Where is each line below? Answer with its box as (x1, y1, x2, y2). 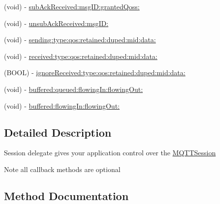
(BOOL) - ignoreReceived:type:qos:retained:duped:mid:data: (4, 67, 186, 78)
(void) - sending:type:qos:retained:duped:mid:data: (4, 34, 156, 45)
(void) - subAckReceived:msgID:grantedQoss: (4, 1, 140, 11)
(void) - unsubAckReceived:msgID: (4, 18, 109, 28)
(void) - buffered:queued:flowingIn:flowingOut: (4, 84, 143, 94)
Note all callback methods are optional (4, 164, 121, 174)
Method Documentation (4, 188, 129, 203)
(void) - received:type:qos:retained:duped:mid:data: (4, 51, 157, 61)
